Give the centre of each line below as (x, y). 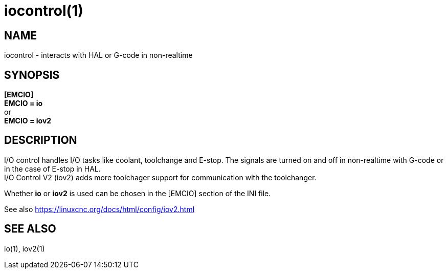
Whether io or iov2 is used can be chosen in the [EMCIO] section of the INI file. (138, 193)
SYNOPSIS (32, 75)
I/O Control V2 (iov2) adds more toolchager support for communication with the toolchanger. (160, 177)
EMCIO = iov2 (28, 121)
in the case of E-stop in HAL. (52, 169)
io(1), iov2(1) (25, 248)
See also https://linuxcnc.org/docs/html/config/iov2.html (99, 209)
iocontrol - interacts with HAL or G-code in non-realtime (98, 55)
